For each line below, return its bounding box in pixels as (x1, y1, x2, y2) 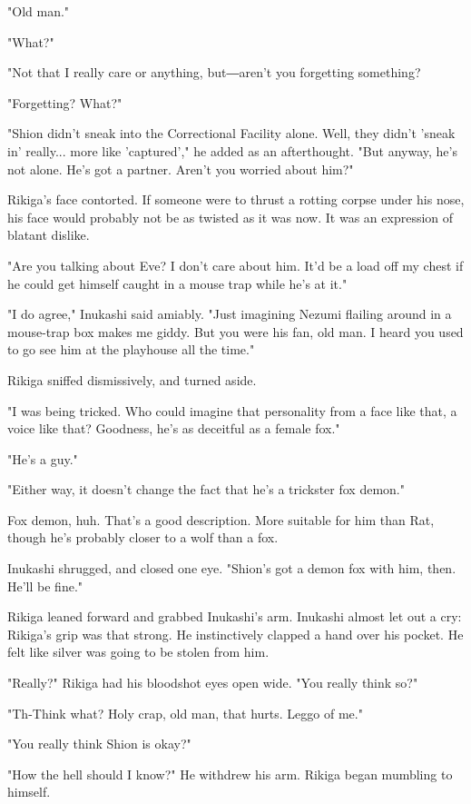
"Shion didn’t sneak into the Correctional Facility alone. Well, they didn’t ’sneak (7, 124, 456, 143)
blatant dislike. (7, 225, 90, 244)
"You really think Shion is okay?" (7, 734, 191, 753)
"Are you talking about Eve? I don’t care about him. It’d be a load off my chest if (7, 255, 464, 274)
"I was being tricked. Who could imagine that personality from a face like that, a (7, 401, 457, 420)
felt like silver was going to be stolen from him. (7, 642, 270, 661)
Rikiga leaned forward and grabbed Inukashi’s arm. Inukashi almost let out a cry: (7, 607, 462, 626)
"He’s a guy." (7, 449, 78, 468)
